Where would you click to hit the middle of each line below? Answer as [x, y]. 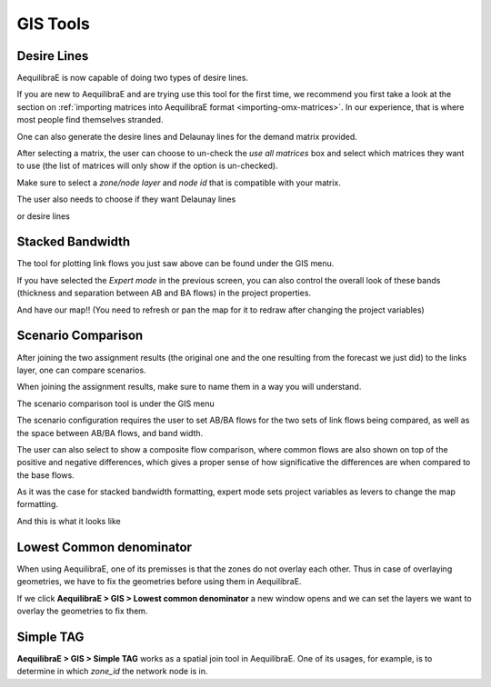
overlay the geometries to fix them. [82, 611]
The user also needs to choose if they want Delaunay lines [126, 199]
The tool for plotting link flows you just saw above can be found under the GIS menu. [175, 264]
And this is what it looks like [69, 521]
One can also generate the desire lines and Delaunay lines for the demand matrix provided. [187, 136]
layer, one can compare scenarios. [81, 370]
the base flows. [45, 475]
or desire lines [43, 216]
